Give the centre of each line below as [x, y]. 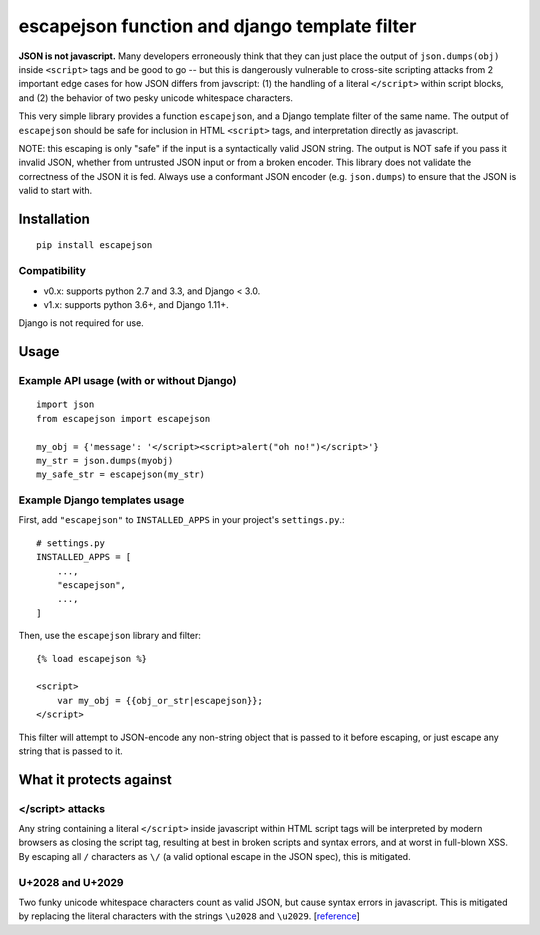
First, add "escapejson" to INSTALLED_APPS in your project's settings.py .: [181, 520]
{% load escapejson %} [92, 658]
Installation [54, 218]
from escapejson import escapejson [123, 418]
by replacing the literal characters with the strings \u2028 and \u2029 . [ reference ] [189, 916]
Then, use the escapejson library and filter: [110, 636]
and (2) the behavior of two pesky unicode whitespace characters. [156, 97]
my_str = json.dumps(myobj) [105, 460]
